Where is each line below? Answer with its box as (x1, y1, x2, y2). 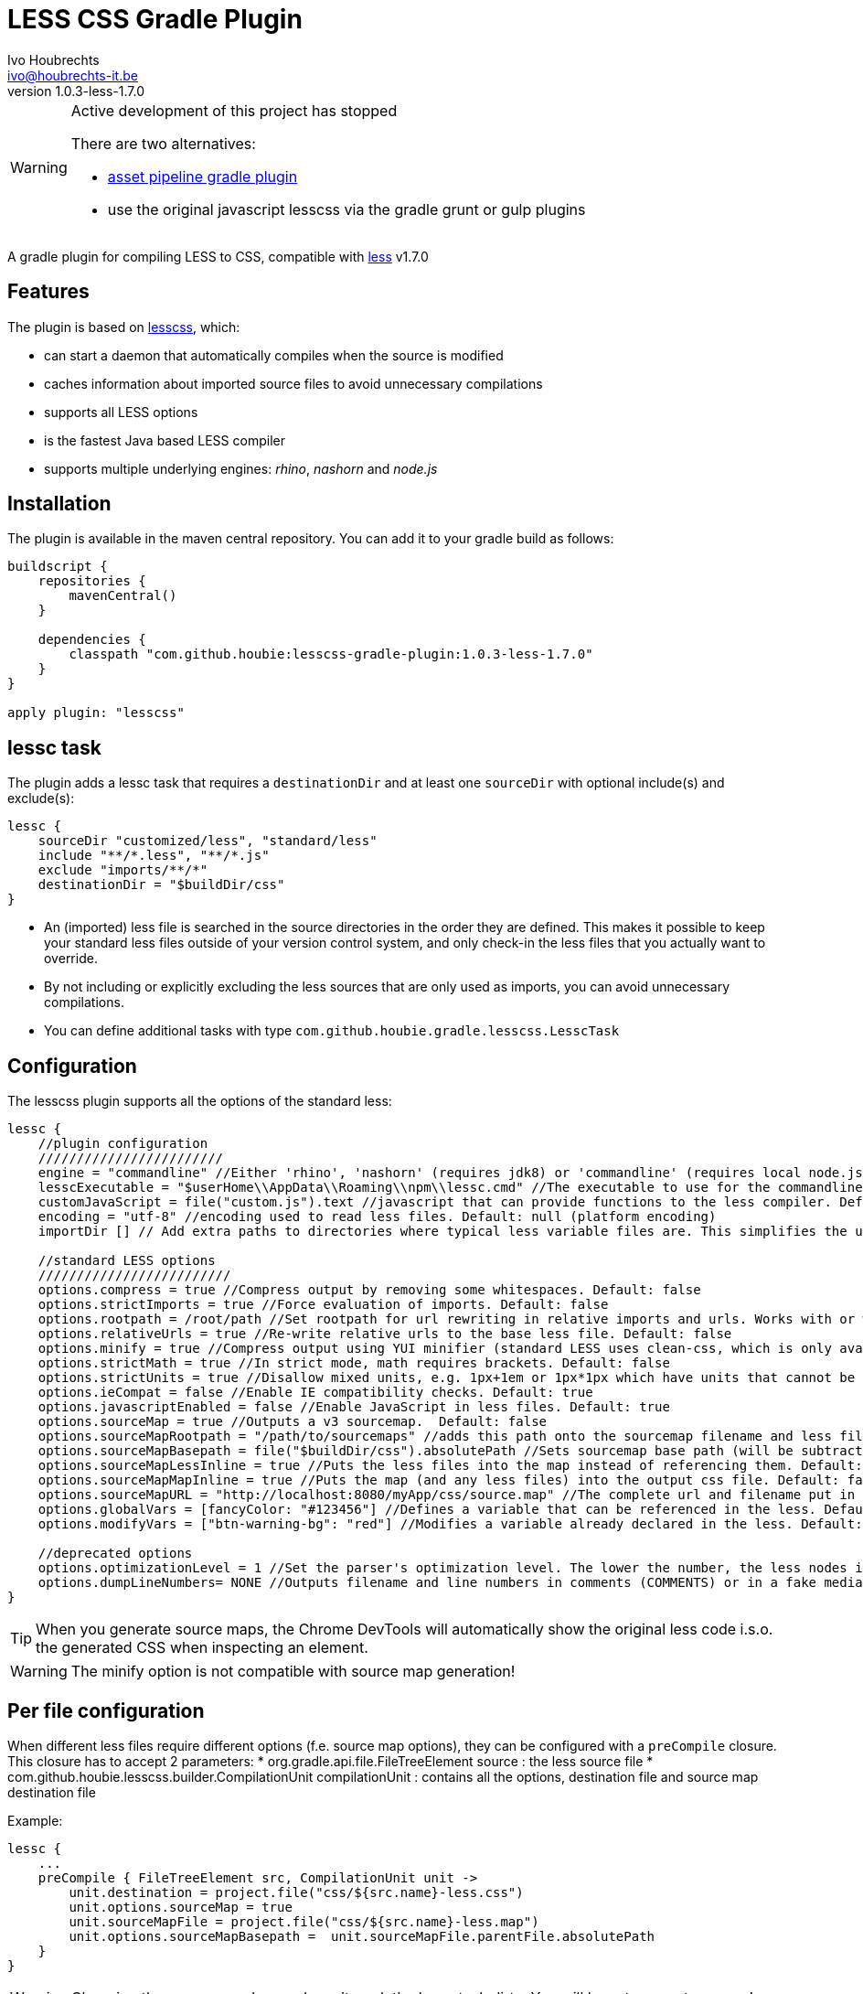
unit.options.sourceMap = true (69, 1899, 293, 1914)
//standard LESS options (37, 1253, 216, 1269)
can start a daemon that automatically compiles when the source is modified (44, 347, 504, 363)
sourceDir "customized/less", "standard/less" (37, 833, 378, 849)
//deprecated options (37, 1546, 193, 1561)
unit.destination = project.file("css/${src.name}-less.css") (69, 1884, 524, 1900)
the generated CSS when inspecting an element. (36, 1638, 368, 1657)
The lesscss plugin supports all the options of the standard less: (7, 1093, 392, 1110)
